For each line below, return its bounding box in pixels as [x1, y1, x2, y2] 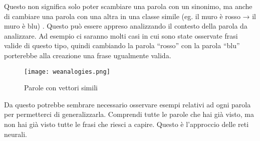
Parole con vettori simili [24, 82, 98, 93]
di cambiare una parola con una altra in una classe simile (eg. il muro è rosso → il [4, 11, 256, 21]
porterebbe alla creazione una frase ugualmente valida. [4, 50, 171, 60]
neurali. [4, 128, 27, 139]
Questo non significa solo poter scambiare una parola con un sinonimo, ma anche [4, 1, 252, 11]
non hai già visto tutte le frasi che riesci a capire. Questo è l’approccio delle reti [4, 119, 249, 129]
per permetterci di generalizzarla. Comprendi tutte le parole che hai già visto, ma [4, 109, 254, 119]
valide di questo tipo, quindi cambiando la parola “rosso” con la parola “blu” [4, 40, 240, 51]
